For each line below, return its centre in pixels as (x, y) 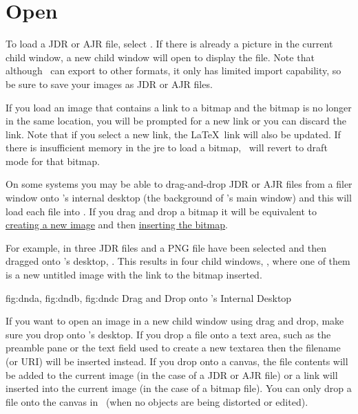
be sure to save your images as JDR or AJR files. (109, 84)
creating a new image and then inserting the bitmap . (117, 225)
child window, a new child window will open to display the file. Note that (160, 57)
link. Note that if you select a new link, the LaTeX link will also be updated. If (173, 134)
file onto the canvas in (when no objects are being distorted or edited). (157, 401)
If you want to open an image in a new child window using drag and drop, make (175, 321)
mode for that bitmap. (53, 161)
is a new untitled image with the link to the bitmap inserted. (134, 275)
